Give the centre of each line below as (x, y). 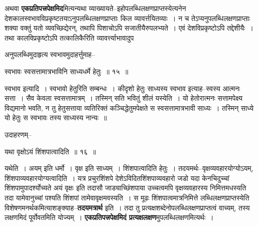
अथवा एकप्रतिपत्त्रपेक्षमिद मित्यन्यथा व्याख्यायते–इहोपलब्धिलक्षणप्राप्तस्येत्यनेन (95, 8)
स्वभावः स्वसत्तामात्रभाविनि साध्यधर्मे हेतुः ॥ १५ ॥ (67, 71)
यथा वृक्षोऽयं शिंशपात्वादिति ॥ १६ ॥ (50, 151)
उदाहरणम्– (18, 134)
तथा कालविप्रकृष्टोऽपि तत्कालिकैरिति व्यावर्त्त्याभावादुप (69, 37)
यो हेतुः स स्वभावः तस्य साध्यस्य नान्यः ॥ (56, 118)
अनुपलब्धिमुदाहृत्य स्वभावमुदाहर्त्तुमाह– (50, 54)
